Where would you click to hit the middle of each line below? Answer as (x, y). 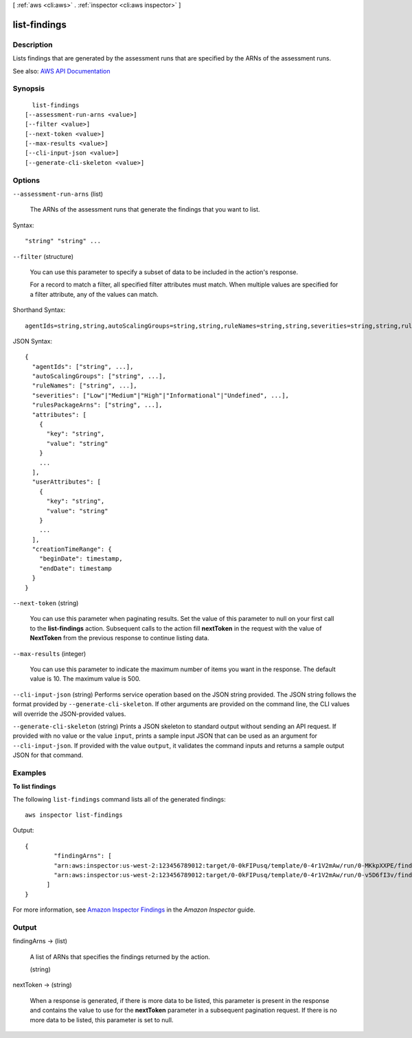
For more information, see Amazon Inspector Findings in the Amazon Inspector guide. (134, 910)
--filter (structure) (43, 256)
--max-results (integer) (49, 653)
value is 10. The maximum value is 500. (85, 679)
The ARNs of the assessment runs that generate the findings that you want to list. (145, 210)
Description (33, 45)
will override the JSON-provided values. (69, 714)
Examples (30, 773)
